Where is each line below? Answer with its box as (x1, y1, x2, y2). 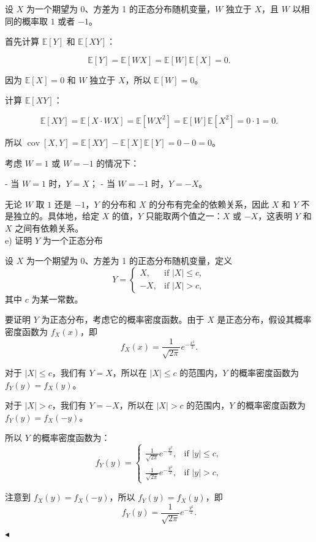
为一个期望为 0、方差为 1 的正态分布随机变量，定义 (26, 254, 232, 267)
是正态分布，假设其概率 (217, 313, 312, 326)
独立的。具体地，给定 (13, 209, 99, 222)
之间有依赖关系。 (15, 221, 84, 234)
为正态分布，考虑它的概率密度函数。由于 (41, 313, 205, 326)
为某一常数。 (31, 292, 83, 305)
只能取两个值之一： (145, 209, 223, 222)
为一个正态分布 (42, 233, 103, 246)
